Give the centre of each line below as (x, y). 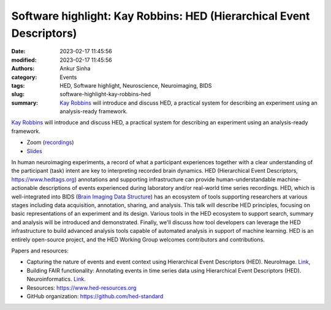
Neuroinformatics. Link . (56, 279)
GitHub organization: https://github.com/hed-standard (95, 296)
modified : (24, 60)
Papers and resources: (40, 251)
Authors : (23, 69)
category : (24, 77)
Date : (18, 51)
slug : (18, 94)
